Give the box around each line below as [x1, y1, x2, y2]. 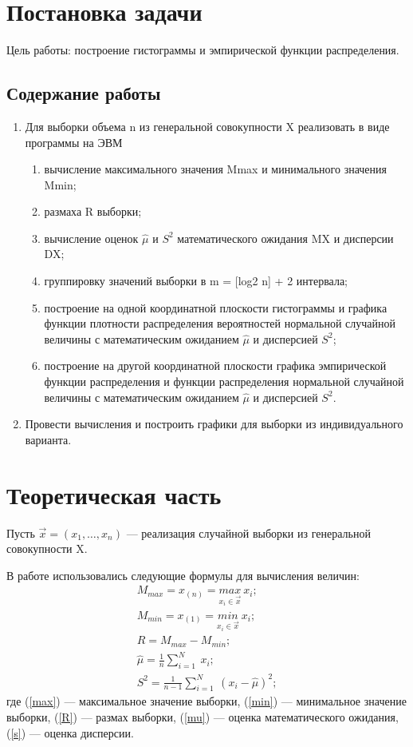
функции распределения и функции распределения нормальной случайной [44, 373, 404, 390]
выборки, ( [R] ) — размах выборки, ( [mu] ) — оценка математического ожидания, [6, 708, 399, 725]
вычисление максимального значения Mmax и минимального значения [44, 161, 387, 177]
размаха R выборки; [44, 203, 142, 220]
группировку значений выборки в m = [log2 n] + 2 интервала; [44, 272, 348, 289]
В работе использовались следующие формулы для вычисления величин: [6, 566, 360, 583]
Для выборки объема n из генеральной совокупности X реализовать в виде [25, 117, 390, 134]
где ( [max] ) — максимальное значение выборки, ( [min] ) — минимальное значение [6, 693, 407, 709]
